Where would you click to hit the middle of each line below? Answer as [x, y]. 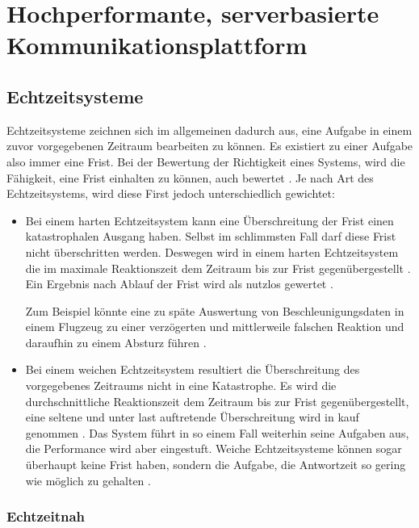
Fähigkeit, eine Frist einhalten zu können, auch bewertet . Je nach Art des [190, 177]
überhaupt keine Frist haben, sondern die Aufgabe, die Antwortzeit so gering [216, 465]
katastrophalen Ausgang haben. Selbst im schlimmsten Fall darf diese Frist [211, 236]
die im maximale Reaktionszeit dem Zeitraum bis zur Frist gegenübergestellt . [218, 268]
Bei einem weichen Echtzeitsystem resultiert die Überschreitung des [193, 369]
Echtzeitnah [46, 516]
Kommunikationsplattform [157, 45]
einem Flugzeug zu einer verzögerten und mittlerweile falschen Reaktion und [215, 327]
